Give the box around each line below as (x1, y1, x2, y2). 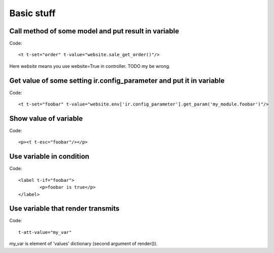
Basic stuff (9, 8, 56, 19)
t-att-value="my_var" (18, 229, 72, 235)
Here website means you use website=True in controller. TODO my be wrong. (9, 63, 170, 69)
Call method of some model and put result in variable (9, 27, 179, 35)
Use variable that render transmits (9, 205, 120, 213)
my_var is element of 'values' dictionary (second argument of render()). (9, 240, 158, 247)
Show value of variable (9, 114, 83, 123)
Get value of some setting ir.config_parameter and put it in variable (9, 76, 225, 85)
